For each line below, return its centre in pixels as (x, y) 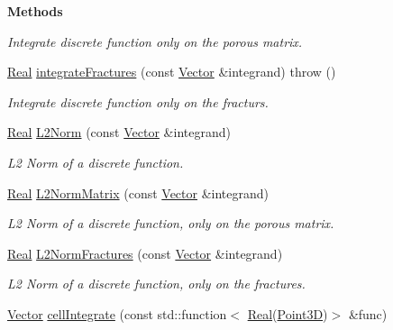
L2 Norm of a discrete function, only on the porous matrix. (171, 223)
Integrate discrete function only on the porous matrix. (155, 41)
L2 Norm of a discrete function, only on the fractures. (156, 284)
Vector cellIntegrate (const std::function (117, 313)
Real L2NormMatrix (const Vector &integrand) (138, 192)
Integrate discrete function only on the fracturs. (138, 101)
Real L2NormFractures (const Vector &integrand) (145, 253)
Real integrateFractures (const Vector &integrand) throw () (172, 72)
